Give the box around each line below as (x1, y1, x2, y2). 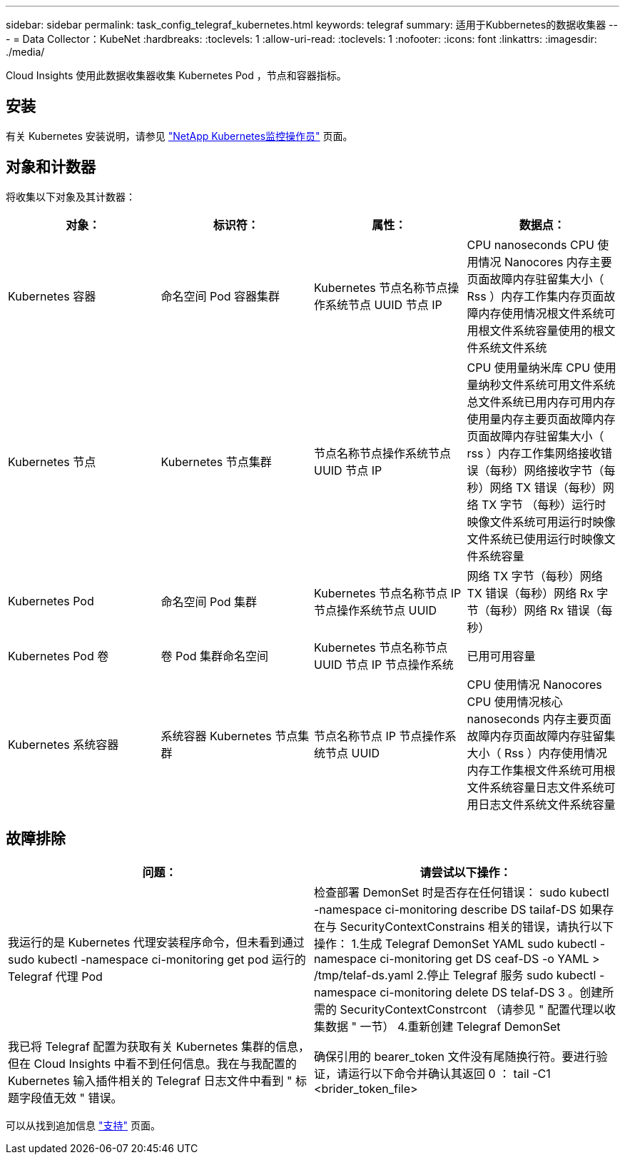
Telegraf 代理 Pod (8, 969, 103, 984)
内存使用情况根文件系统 (478, 306, 604, 321)
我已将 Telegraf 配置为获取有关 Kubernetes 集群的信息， (8, 1039, 310, 1054)
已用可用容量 (467, 648, 536, 663)
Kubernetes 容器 (8, 288, 96, 303)
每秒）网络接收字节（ (489, 463, 604, 478)
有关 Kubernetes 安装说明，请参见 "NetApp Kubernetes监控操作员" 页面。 (6, 129, 353, 142)
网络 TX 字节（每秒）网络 (467, 568, 603, 583)
